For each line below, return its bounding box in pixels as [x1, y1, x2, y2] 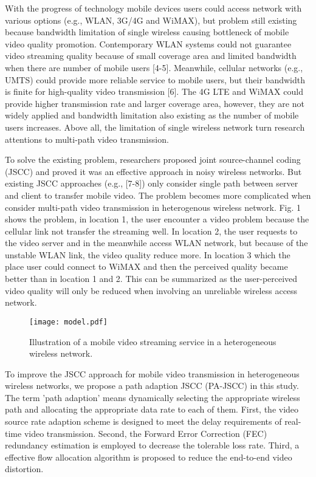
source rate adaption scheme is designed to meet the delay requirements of [5, 415, 282, 428]
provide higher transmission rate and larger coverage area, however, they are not [5, 97, 304, 109]
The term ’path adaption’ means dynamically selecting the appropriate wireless [5, 391, 300, 403]
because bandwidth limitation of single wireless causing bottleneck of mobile [5, 26, 289, 38]
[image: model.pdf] [29, 317, 108, 326]
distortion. [5, 462, 44, 475]
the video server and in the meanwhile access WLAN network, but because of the [5, 236, 308, 249]
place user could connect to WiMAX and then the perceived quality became [5, 260, 288, 273]
